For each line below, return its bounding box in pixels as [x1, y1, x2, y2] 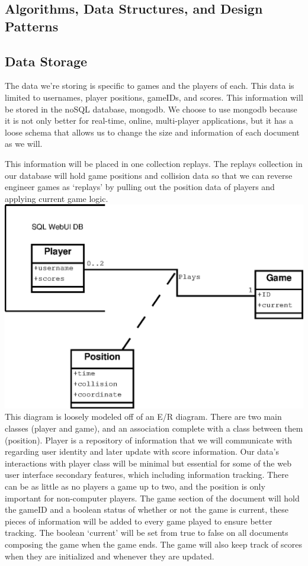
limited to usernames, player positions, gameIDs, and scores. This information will [5, 91, 303, 103]
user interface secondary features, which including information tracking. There [5, 468, 288, 481]
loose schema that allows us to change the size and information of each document [5, 126, 300, 138]
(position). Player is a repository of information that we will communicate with [5, 433, 293, 446]
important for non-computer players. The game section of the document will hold [5, 491, 300, 504]
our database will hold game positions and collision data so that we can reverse [5, 169, 293, 181]
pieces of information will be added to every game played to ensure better [5, 514, 272, 527]
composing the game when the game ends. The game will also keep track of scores [5, 538, 303, 550]
